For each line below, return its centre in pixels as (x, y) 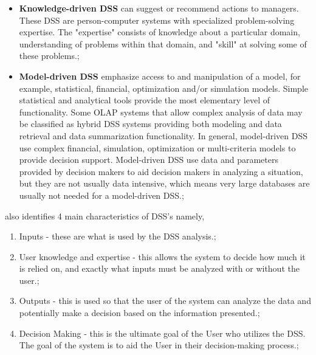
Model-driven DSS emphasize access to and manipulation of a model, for (160, 76)
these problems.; (49, 56)
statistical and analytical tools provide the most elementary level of (144, 100)
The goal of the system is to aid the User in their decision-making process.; (159, 345)
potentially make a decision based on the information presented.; (139, 313)
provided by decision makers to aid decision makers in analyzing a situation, (161, 171)
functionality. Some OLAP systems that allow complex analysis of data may (161, 112)
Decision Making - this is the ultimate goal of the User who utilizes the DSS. (162, 333)
